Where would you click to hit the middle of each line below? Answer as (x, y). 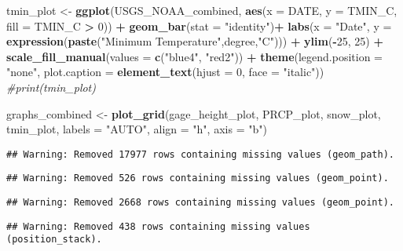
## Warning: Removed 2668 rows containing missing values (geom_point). (200, 203)
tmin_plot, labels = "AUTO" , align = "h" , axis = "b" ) (137, 129)
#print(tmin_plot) (51, 87)
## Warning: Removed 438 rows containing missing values (158, 226)
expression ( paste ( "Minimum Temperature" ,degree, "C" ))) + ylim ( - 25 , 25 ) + (195, 41)
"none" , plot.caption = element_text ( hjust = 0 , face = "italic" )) (165, 72)
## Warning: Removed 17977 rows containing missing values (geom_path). (200, 154)
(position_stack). (54, 240)
